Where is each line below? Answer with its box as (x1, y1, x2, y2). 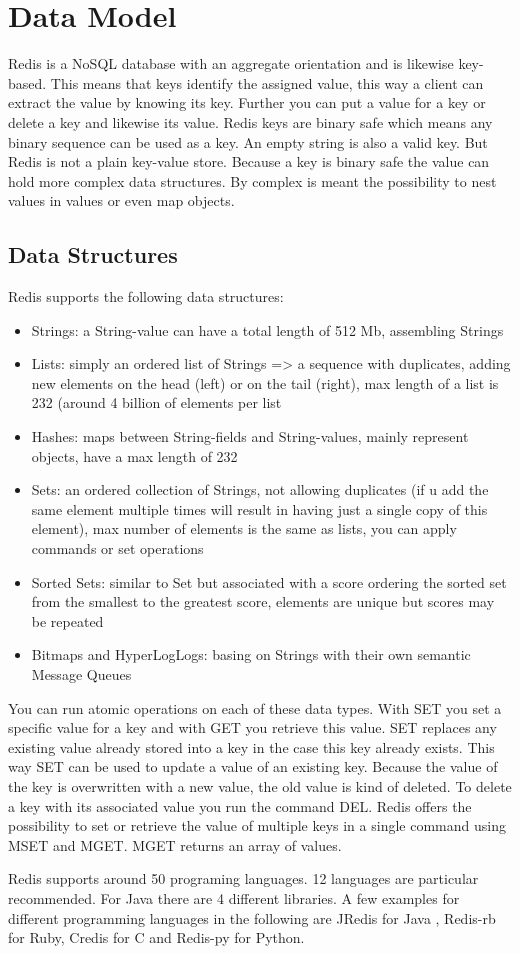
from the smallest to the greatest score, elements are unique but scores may (31, 591, 495, 612)
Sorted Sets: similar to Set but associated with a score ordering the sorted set (31, 571, 507, 592)
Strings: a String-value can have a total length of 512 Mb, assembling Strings (31, 319, 504, 340)
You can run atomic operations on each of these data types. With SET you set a (8, 697, 502, 718)
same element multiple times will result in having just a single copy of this (31, 498, 488, 519)
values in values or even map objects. (8, 190, 235, 211)
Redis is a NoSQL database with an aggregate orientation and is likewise (8, 53, 454, 74)
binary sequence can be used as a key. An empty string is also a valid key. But (8, 131, 488, 152)
